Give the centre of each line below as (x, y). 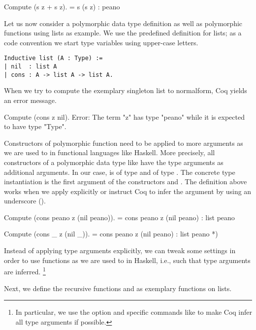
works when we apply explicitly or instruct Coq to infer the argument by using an (128, 191)
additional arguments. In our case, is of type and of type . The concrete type (120, 172)
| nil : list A (31, 67)
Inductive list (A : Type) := (53, 58)
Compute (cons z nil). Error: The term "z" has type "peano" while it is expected (124, 116)
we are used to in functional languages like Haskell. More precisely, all (110, 152)
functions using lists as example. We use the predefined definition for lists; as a (123, 33)
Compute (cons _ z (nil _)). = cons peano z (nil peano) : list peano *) (111, 234)
